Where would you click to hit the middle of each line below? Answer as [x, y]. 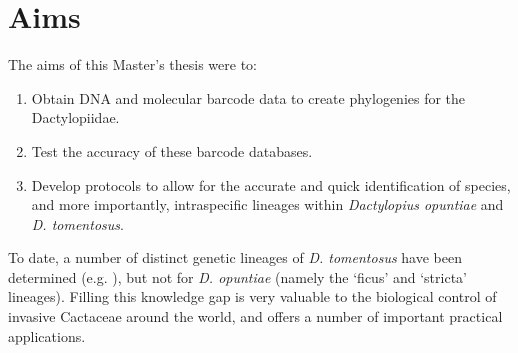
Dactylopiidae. [75, 117]
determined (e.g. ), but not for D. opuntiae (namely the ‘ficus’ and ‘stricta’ [237, 276]
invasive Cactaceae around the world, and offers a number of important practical [255, 316]
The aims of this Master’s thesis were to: [132, 64]
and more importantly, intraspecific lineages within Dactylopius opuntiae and [267, 204]
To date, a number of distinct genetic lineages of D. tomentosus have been [235, 257]
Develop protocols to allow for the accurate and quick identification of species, [271, 184]
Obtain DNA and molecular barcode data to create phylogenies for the [248, 97]
